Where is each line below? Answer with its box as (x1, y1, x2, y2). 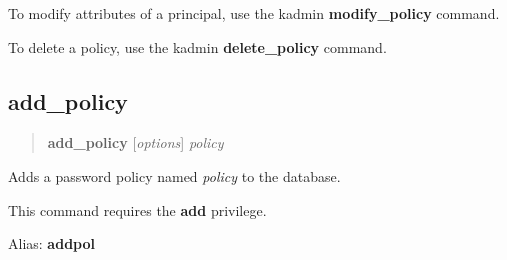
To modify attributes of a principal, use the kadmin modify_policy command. (8, 3, 500, 23)
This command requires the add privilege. (8, 199, 267, 220)
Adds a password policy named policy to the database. (8, 165, 341, 186)
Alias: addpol (8, 233, 95, 254)
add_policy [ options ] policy (47, 132, 224, 153)
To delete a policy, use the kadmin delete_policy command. (8, 36, 387, 57)
